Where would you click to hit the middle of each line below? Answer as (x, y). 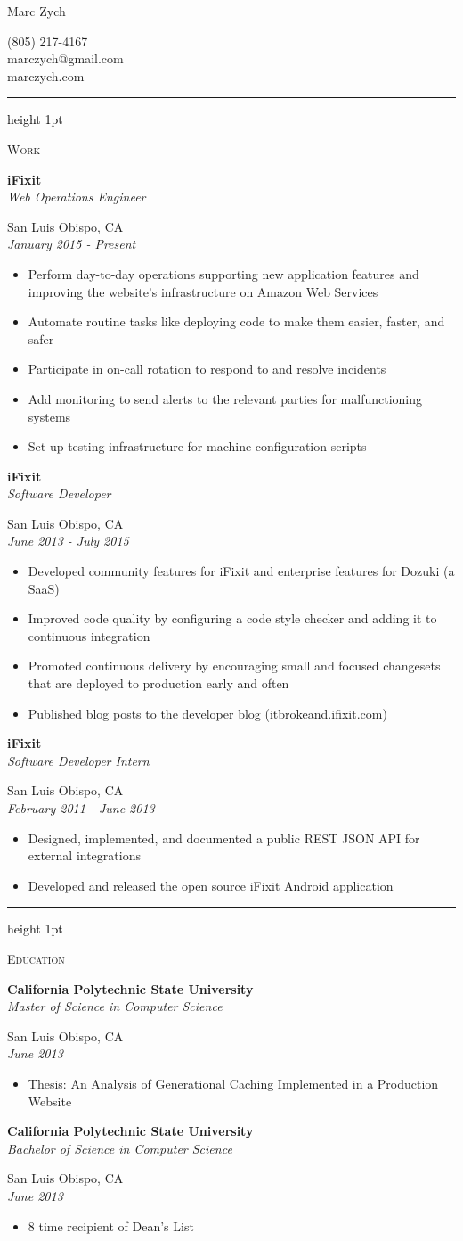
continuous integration (89, 635)
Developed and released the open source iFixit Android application (211, 885)
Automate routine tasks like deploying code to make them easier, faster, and (236, 321)
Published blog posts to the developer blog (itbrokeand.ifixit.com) (207, 713)
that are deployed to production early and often (158, 683)
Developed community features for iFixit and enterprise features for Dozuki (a (241, 571)
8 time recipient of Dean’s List (111, 1225)
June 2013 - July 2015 (68, 541)
